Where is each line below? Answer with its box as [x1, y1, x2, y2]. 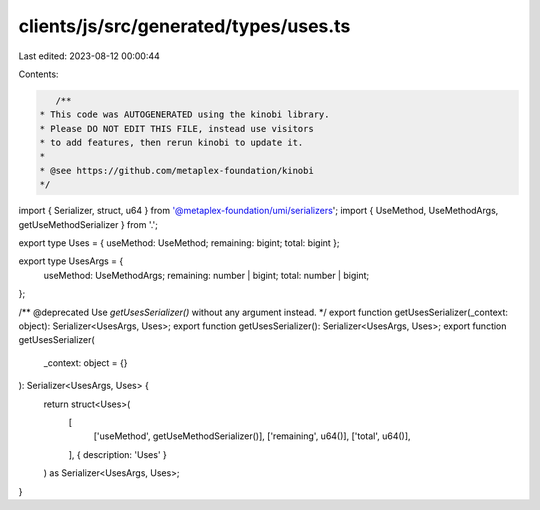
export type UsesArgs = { [18, 255, 124, 267]
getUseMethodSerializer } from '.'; [18, 218, 159, 230]
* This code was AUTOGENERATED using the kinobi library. [39, 109, 330, 120]
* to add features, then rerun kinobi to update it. [39, 137, 304, 149]
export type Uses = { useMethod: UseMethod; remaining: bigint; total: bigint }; [18, 237, 340, 249]
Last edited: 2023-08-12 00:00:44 [18, 50, 160, 62]
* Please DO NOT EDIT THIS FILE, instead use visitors [39, 123, 314, 134]
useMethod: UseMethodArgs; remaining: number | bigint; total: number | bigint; [43, 269, 370, 281]
